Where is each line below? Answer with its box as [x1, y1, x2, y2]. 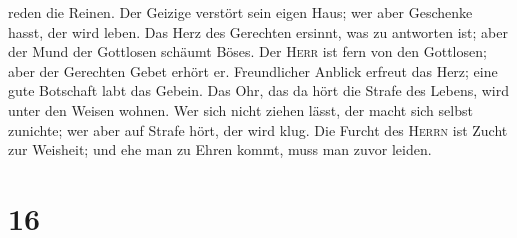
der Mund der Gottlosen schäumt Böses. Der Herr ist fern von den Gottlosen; [8, 41, 487, 62]
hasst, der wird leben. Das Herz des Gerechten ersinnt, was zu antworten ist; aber [8, 21, 508, 42]
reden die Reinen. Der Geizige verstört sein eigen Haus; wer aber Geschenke [8, 2, 473, 22]
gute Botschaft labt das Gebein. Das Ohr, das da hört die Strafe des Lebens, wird [8, 80, 510, 101]
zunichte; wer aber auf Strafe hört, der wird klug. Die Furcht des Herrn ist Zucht [8, 119, 508, 140]
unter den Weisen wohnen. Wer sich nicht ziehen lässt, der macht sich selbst [8, 99, 473, 120]
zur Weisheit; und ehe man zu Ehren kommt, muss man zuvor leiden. [8, 139, 432, 160]
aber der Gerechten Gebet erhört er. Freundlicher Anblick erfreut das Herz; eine [8, 60, 498, 81]
